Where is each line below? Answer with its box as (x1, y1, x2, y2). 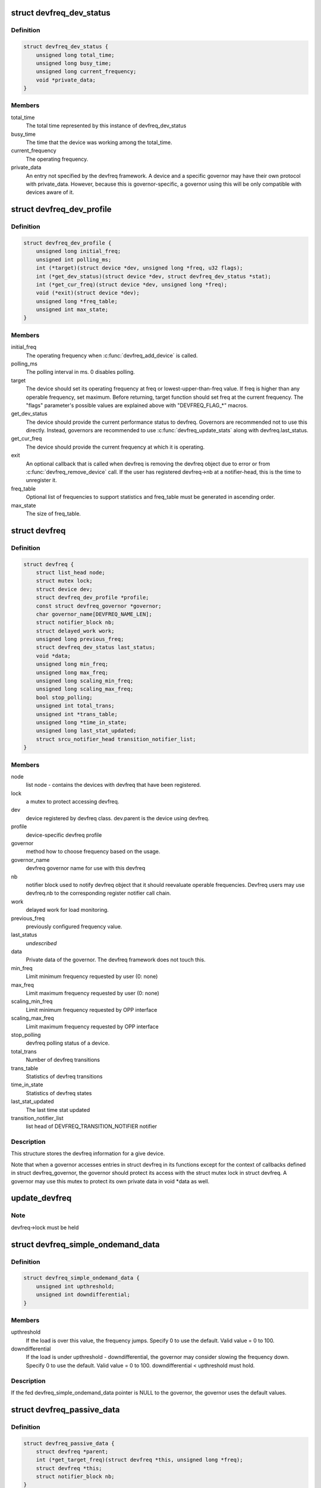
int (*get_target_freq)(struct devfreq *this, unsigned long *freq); (36, 1456, 243, 1464)
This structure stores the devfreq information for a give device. (11, 1150, 165, 1157)
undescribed (26, 939, 57, 946)
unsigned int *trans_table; (36, 711, 118, 717)
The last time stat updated (26, 1106, 90, 1113)
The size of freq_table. (26, 510, 81, 517)
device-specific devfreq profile (26, 831, 102, 839)
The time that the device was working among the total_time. (26, 139, 172, 146)
